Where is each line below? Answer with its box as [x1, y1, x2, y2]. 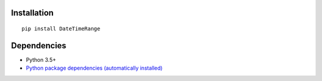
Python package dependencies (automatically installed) [26, 64, 163, 71]
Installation [11, 8, 54, 18]
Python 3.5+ [26, 56, 57, 63]
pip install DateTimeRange [21, 26, 101, 32]
